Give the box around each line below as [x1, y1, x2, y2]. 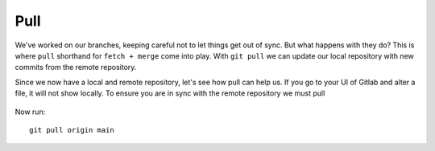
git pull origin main [29, 125, 114, 134]
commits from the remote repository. [14, 63, 137, 72]
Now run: [14, 107, 46, 116]
